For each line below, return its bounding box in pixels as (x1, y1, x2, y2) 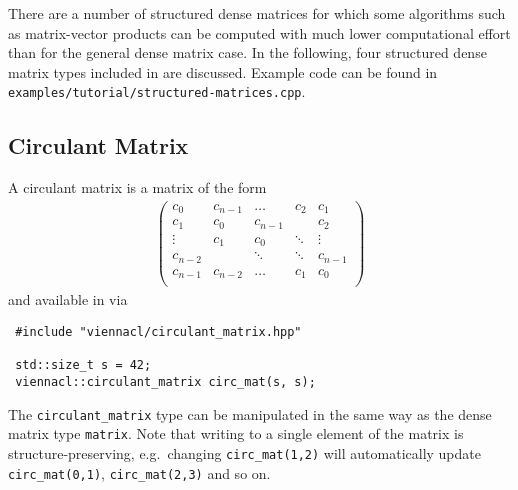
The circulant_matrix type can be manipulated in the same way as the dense (8, 403, 492, 424)
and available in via (8, 289, 128, 310)
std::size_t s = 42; (15, 358, 152, 373)
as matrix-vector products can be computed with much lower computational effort (8, 22, 511, 43)
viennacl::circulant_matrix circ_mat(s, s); (15, 374, 316, 389)
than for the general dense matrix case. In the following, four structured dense (8, 42, 487, 63)
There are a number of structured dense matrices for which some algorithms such (8, 3, 506, 23)
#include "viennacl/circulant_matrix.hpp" (15, 324, 302, 339)
